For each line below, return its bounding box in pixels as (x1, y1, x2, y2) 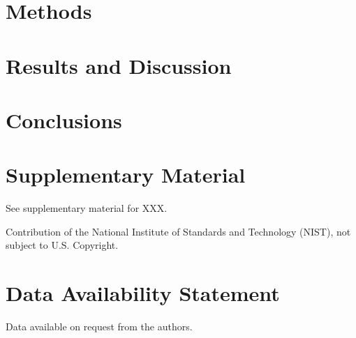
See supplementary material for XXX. (6, 201, 168, 215)
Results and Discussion (6, 51, 232, 79)
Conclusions (6, 105, 122, 134)
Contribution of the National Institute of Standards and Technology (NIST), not (6, 224, 351, 238)
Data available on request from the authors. (6, 319, 193, 334)
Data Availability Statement (6, 279, 280, 307)
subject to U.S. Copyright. (6, 238, 119, 252)
